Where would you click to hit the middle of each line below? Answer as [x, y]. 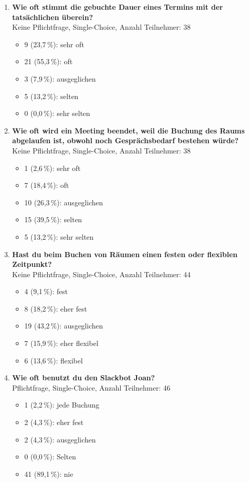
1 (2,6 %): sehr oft [52, 168]
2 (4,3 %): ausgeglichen [60, 439]
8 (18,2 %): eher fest [56, 308]
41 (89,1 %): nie [49, 474]
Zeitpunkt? [32, 264]
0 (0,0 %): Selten [50, 457]
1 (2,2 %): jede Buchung [62, 405]
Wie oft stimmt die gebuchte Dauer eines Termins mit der [118, 7]
